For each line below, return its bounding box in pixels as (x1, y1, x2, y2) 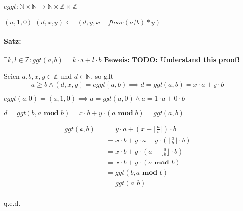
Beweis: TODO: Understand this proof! (104, 54, 240, 65)
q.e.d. (4, 197, 21, 208)
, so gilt (91, 70, 114, 81)
